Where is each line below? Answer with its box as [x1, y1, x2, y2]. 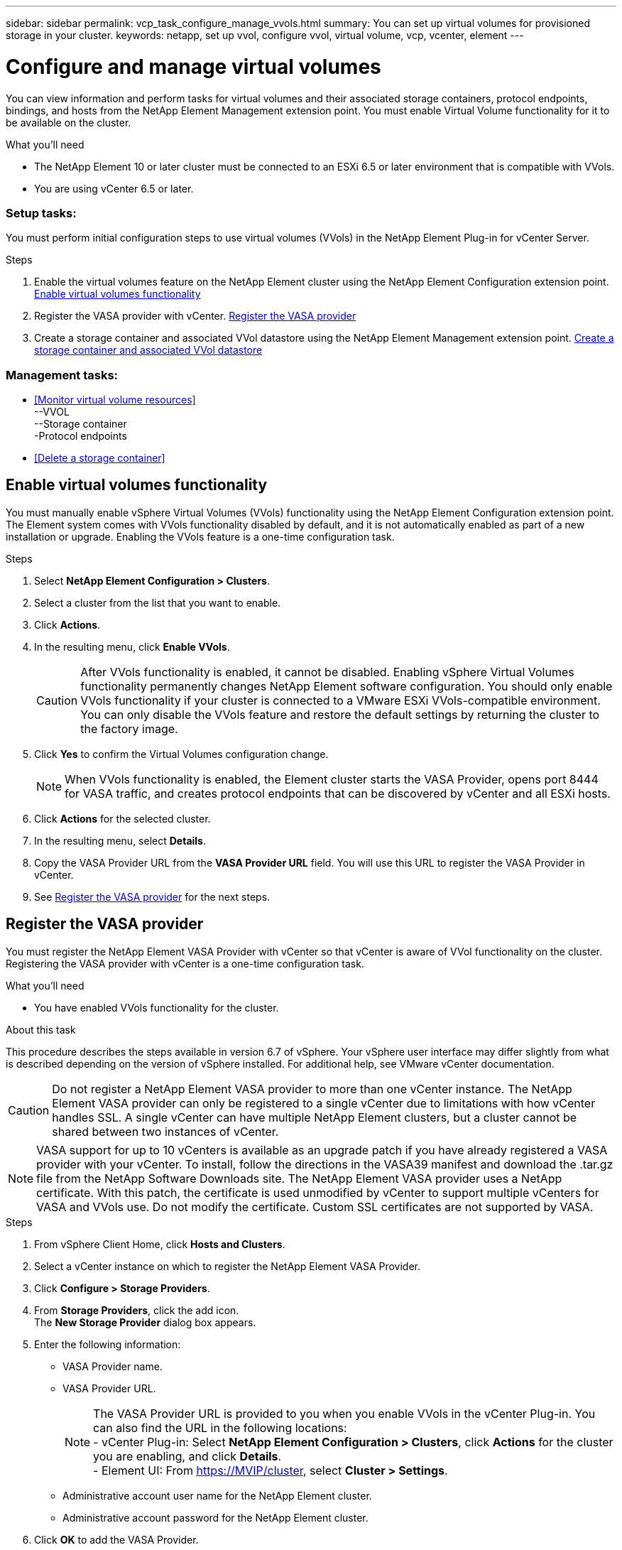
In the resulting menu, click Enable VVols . [34, 640, 230, 653]
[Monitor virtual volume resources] [34, 394, 196, 406]
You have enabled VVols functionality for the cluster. [34, 1001, 279, 1014]
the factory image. [80, 721, 178, 736]
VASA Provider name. [62, 1360, 163, 1372]
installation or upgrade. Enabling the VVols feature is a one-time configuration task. [6, 530, 395, 543]
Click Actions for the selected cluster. [34, 812, 211, 825]
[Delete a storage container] [34, 452, 165, 464]
